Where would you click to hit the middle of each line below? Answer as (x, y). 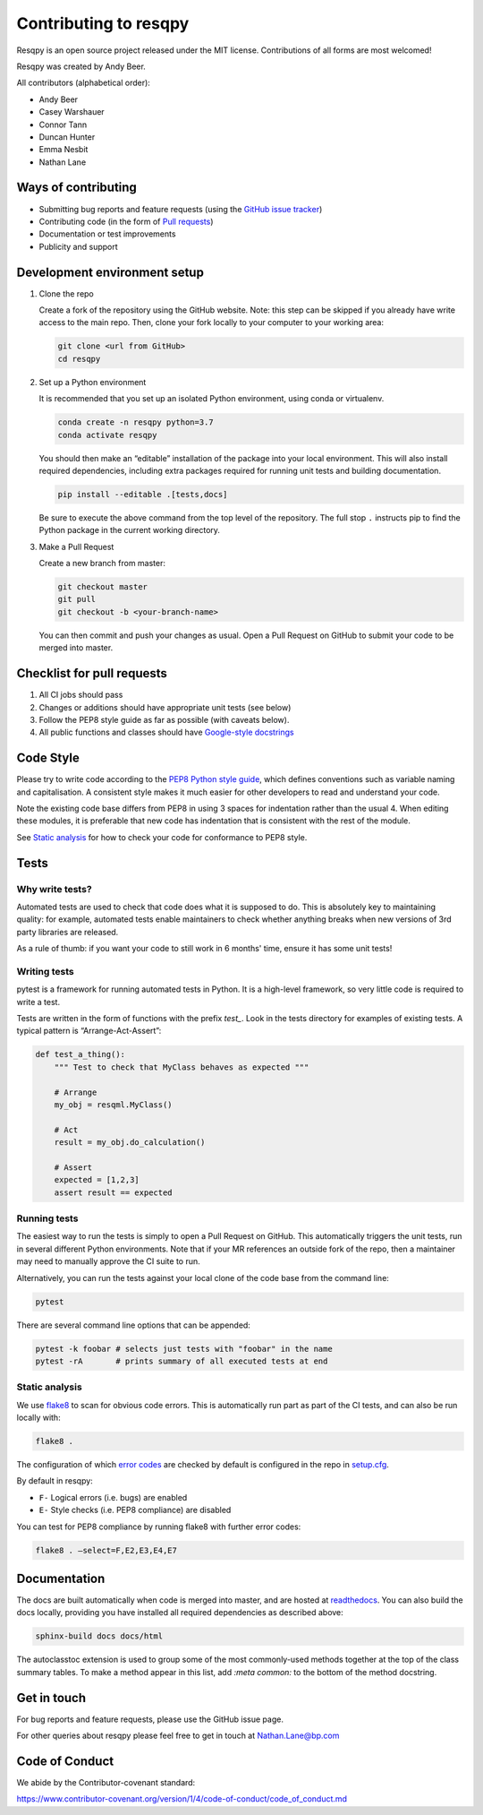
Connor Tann (63, 125)
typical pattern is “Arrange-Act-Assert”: (89, 1031)
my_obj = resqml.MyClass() (114, 1105)
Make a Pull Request (76, 546)
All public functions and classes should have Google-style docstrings (166, 732)
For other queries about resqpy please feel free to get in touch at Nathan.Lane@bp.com (178, 1736)
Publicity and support (78, 246)
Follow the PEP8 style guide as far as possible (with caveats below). (164, 719)
